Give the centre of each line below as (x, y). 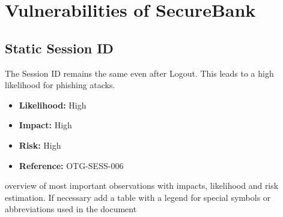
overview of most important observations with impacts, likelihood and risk (142, 186)
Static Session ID (59, 48)
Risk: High (40, 145)
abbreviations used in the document (71, 209)
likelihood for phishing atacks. (60, 85)
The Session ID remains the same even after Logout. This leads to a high (139, 73)
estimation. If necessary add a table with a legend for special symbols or (138, 197)
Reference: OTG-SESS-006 (71, 165)
